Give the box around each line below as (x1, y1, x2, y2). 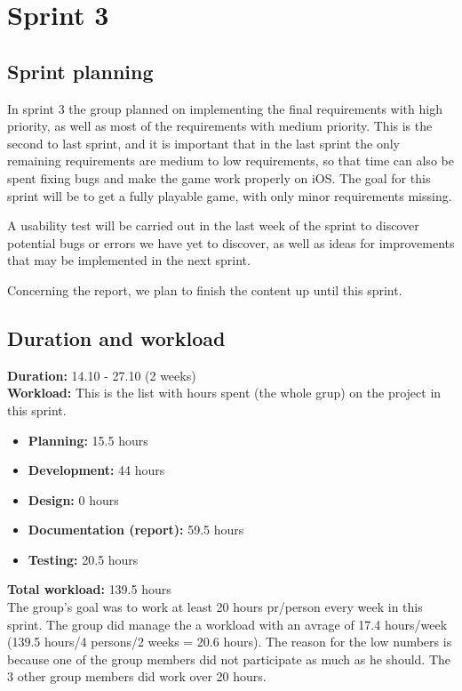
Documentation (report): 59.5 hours (28, 520, 244, 539)
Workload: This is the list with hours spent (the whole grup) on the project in (7, 383, 442, 402)
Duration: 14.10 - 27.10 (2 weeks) (7, 366, 196, 384)
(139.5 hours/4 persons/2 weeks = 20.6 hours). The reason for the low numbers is (7, 632, 452, 651)
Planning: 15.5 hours (28, 430, 148, 449)
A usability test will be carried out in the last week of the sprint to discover (7, 216, 419, 235)
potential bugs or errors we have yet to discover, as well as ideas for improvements (7, 233, 455, 252)
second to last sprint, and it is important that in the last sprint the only (7, 133, 400, 152)
